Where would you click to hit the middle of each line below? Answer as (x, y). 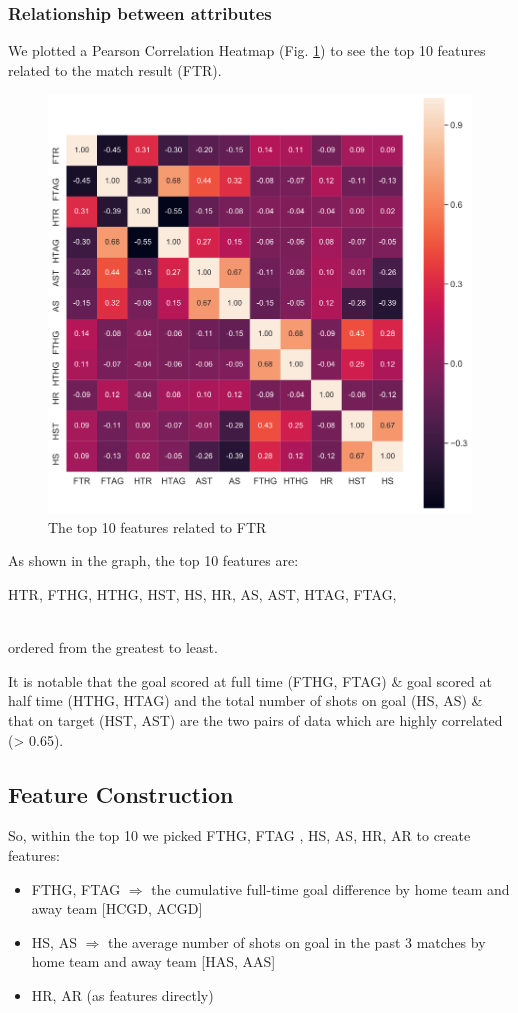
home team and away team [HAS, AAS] (153, 961)
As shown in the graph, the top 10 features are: (153, 560)
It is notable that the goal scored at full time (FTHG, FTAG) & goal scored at (250, 680)
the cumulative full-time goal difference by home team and (330, 888)
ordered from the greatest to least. (113, 647)
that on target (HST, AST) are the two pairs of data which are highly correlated (255, 719)
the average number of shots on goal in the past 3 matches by (296, 941)
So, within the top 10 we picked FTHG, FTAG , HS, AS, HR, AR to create (239, 835)
